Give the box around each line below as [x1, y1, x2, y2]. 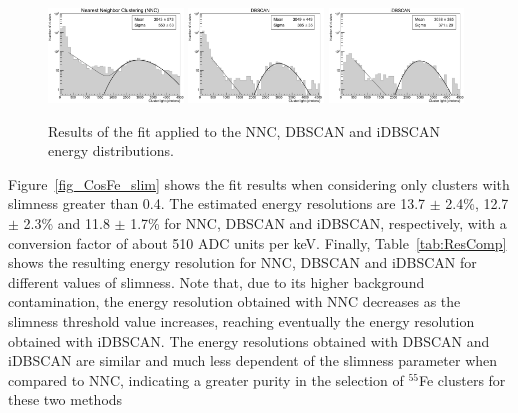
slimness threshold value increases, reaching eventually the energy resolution [8, 310, 475, 331]
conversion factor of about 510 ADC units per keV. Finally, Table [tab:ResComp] [8, 232, 507, 253]
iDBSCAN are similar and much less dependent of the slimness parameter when [8, 350, 498, 371]
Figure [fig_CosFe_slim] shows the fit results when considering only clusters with [8, 173, 510, 194]
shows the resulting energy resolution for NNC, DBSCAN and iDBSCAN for [8, 252, 477, 273]
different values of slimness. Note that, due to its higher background [8, 271, 425, 292]
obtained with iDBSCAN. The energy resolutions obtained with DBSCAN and [8, 330, 490, 351]
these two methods [8, 389, 123, 410]
